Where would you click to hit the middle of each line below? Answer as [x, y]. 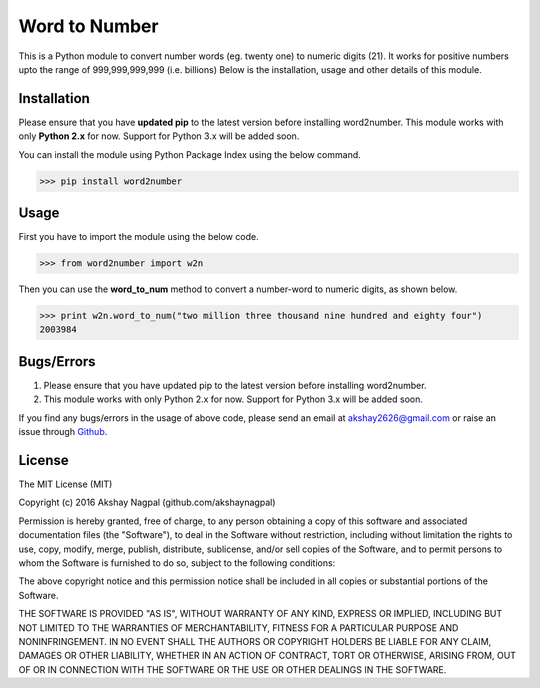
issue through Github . [63, 432]
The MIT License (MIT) [65, 484]
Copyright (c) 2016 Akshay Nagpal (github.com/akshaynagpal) [147, 502]
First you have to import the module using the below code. [138, 237]
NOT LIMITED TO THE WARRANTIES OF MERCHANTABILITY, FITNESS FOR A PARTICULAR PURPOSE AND [238, 627]
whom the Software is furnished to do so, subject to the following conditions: [177, 562]
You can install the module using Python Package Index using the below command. [190, 154]
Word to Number [88, 26]
